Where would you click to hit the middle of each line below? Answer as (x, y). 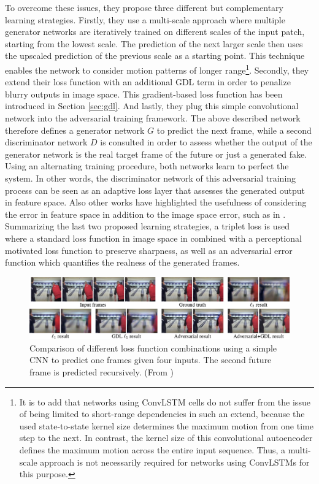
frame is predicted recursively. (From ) (102, 371)
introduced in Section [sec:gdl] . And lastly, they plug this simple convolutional (152, 106)
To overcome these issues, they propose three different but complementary (144, 7)
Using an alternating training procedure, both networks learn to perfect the (147, 166)
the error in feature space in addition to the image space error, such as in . (145, 214)
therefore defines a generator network (75, 130)
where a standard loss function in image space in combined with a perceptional (153, 238)
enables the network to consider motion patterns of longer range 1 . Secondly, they (157, 69)
